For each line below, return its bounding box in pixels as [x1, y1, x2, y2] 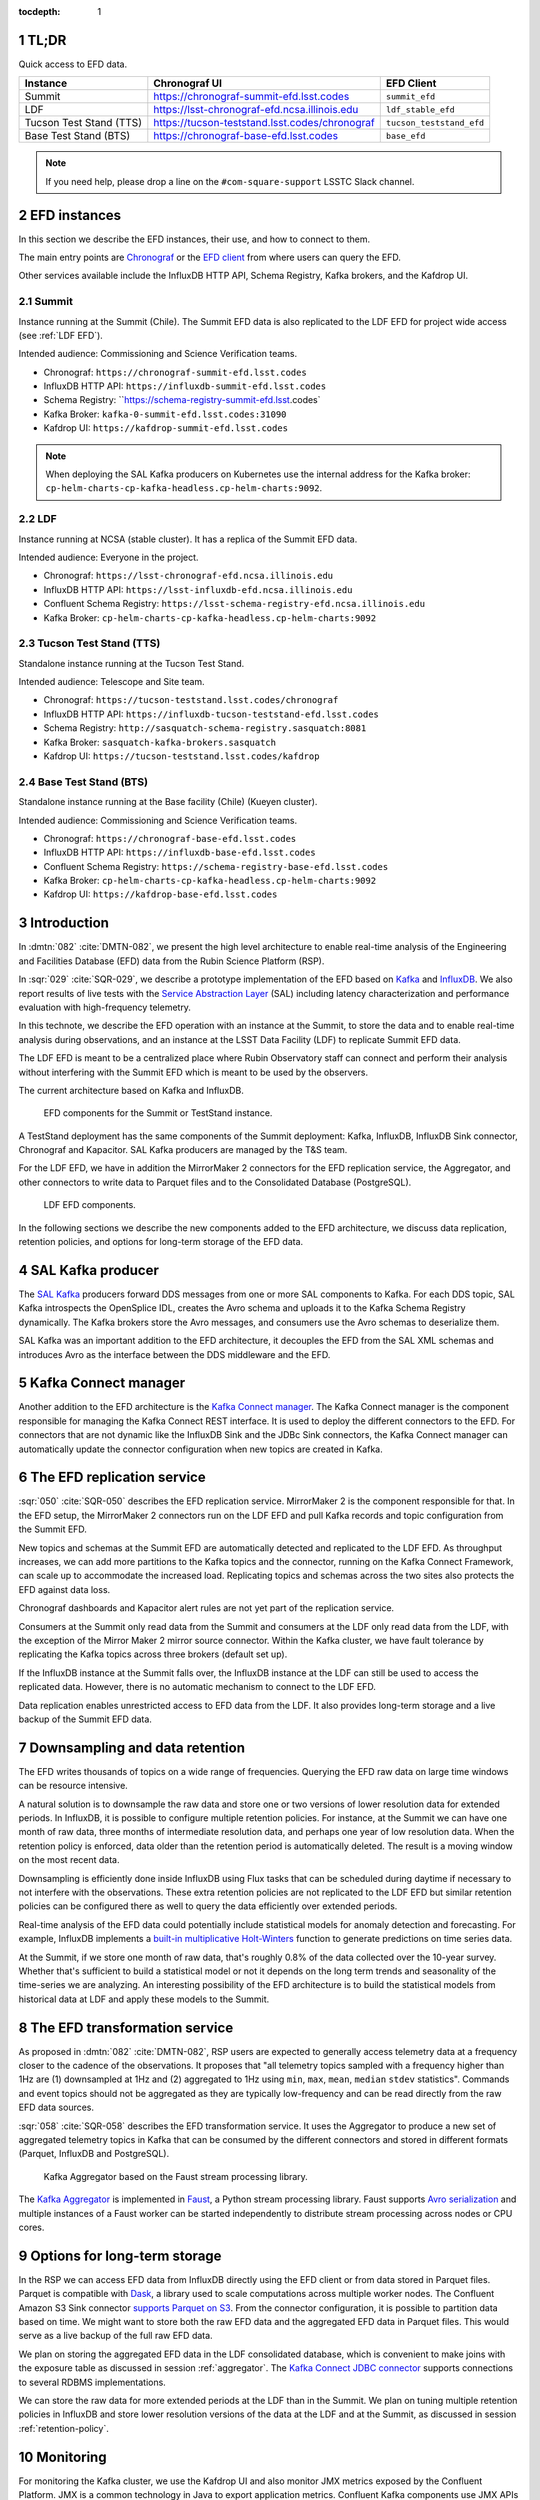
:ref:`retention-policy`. [18, 2422, 110, 2434]
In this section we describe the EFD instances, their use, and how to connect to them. [18, 233, 370, 245]
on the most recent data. [18, 1854, 120, 1866]
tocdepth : [18, 6, 61, 17]
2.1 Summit [18, 295, 74, 309]
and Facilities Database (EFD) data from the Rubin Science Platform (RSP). [18, 955, 325, 967]
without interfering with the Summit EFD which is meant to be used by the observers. [18, 1066, 369, 1078]
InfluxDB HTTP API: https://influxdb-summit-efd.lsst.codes [43, 380, 327, 392]
